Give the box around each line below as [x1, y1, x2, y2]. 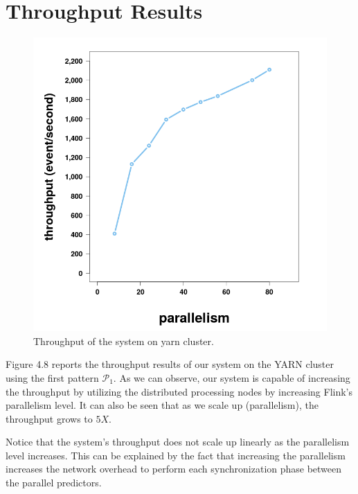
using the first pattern [6, 370, 99, 385]
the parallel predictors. [6, 475, 102, 490]
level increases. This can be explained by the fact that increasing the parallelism [6, 448, 346, 462]
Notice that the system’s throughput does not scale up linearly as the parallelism [6, 434, 350, 449]
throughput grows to [6, 411, 93, 425]
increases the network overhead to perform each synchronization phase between [6, 461, 342, 476]
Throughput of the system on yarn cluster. [33, 333, 214, 348]
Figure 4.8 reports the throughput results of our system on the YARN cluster [6, 357, 334, 371]
